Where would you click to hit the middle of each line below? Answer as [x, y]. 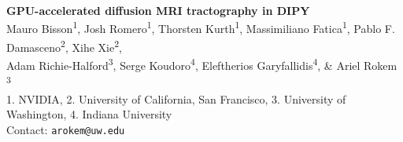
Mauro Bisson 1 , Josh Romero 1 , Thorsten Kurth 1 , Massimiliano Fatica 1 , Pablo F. [201, 27]
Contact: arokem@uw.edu [66, 129]
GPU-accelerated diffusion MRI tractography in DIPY [158, 10]
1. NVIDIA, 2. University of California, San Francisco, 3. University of [176, 98]
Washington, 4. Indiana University [89, 114]
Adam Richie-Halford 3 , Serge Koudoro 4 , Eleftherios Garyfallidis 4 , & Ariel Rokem [202, 64]
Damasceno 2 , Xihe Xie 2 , [64, 46]
